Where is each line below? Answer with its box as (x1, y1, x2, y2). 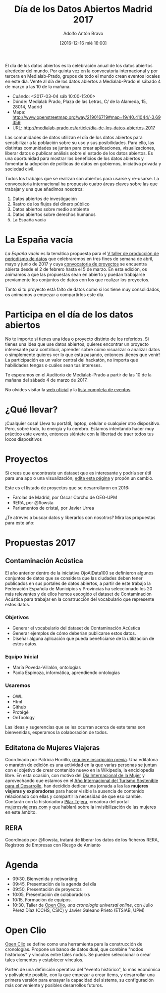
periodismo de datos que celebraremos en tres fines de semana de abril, (5, 256, 154, 261)
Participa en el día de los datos (5, 309, 134, 320)
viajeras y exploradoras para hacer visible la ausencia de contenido (5, 788, 145, 794)
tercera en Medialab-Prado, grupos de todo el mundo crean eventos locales (5, 73, 160, 79)
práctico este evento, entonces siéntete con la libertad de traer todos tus (5, 431, 154, 437)
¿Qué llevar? (5, 404, 58, 415)
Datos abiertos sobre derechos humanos (12, 211, 96, 217)
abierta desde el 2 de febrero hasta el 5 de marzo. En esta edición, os (5, 266, 147, 272)
